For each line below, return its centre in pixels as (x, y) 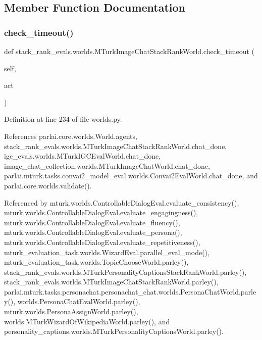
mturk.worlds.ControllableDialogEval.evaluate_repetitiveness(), (102, 242)
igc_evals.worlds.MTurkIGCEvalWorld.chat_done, (83, 156)
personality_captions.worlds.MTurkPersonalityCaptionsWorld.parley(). (114, 331)
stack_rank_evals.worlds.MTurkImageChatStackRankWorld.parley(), (111, 282)
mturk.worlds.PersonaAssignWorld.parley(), (71, 311)
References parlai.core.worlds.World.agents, (71, 136)
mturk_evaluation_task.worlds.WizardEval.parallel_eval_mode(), (107, 252)
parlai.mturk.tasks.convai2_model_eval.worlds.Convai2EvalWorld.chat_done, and (131, 176)
